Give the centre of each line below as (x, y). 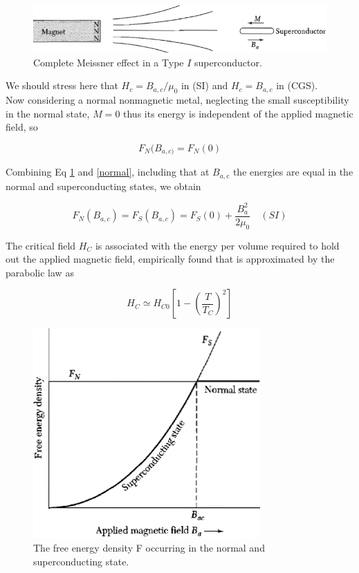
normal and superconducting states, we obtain (103, 186)
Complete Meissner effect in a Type (109, 62)
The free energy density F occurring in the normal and (149, 547)
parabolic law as (40, 272)
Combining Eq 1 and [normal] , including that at (108, 172)
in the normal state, (48, 113)
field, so (22, 127)
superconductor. (228, 62)
